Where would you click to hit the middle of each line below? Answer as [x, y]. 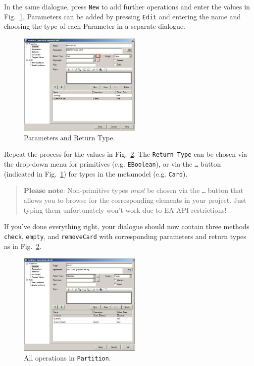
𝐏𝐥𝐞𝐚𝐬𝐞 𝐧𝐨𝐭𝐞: [44, 191]
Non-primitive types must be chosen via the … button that [155, 190]
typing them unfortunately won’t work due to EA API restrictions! [125, 210]
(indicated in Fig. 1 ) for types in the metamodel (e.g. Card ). [96, 173]
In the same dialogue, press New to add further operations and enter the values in [127, 6]
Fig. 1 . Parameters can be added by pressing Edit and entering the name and [123, 16]
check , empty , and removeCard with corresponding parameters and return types [125, 236]
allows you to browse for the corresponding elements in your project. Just [135, 200]
